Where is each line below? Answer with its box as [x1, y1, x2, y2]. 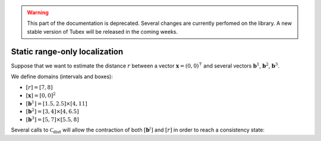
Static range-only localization [11, 46, 124, 56]
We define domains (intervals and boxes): [11, 73, 113, 80]
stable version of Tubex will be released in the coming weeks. [27, 28, 178, 35]
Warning [27, 9, 49, 16]
